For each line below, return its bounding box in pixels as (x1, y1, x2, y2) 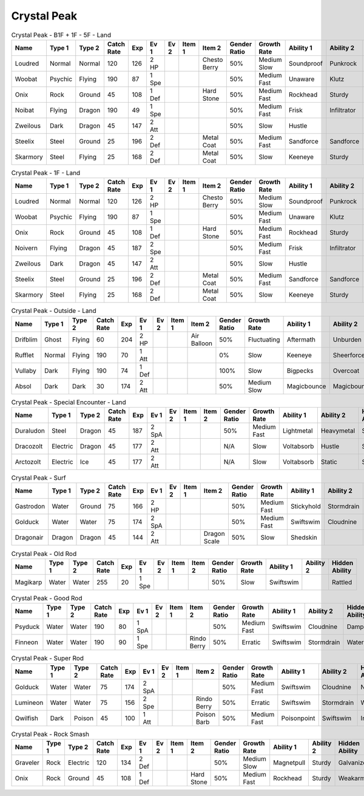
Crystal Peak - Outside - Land (11, 307, 96, 315)
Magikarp (15, 578, 42, 586)
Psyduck (15, 623, 40, 631)
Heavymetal (320, 427, 356, 435)
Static (320, 458, 338, 466)
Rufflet (15, 351, 35, 359)
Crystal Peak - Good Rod (11, 594, 83, 602)
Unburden (332, 335, 362, 343)
